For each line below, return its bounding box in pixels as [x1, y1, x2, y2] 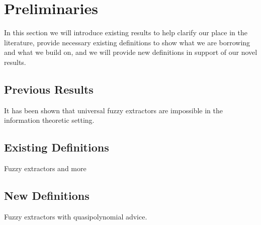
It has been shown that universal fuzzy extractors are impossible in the [4, 105, 223, 115]
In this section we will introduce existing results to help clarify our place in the [4, 27, 247, 38]
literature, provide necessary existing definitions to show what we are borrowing [4, 37, 250, 47]
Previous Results [4, 81, 94, 97]
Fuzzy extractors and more [4, 163, 86, 174]
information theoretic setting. [4, 115, 95, 125]
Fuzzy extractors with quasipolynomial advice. [4, 211, 147, 221]
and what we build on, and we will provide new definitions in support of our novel [4, 47, 257, 57]
